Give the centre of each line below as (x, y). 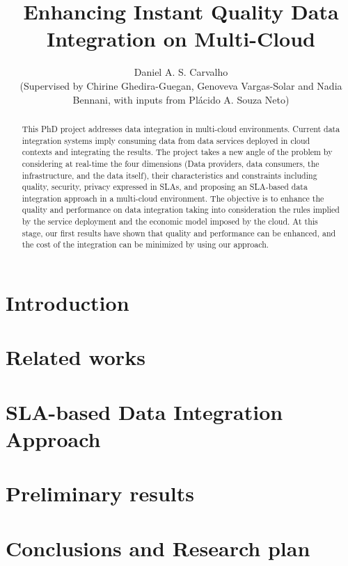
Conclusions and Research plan (158, 548)
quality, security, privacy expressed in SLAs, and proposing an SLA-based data (165, 187)
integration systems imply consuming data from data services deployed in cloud (166, 140)
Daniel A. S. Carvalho (181, 72)
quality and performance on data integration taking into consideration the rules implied (181, 210)
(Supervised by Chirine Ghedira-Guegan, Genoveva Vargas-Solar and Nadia (181, 85)
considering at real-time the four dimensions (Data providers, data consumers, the (171, 163)
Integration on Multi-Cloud (181, 39)
